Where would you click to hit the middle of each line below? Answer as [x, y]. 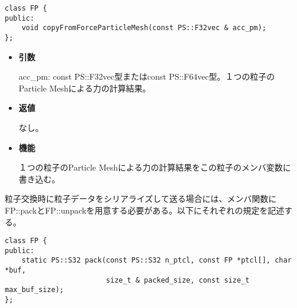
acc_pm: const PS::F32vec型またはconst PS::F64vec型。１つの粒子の [147, 76]
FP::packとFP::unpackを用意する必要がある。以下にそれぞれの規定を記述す [149, 210]
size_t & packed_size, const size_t [178, 280]
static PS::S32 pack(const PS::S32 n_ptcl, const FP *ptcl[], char [156, 261]
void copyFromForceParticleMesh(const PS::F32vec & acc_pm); [144, 28]
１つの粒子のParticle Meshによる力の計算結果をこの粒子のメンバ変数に [155, 167]
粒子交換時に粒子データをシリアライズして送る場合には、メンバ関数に [141, 199]
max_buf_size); [34, 290]
